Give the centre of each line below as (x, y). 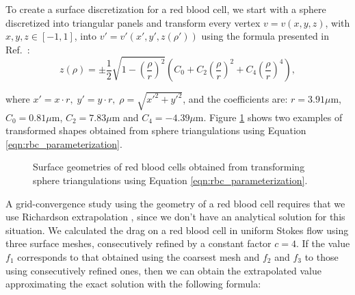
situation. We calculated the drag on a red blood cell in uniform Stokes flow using (177, 230)
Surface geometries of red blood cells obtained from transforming (169, 167)
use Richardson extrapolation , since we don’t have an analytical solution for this (175, 217)
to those (321, 256)
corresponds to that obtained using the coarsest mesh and (139, 256)
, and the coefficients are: (235, 99)
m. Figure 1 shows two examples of (269, 117)
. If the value (323, 243)
